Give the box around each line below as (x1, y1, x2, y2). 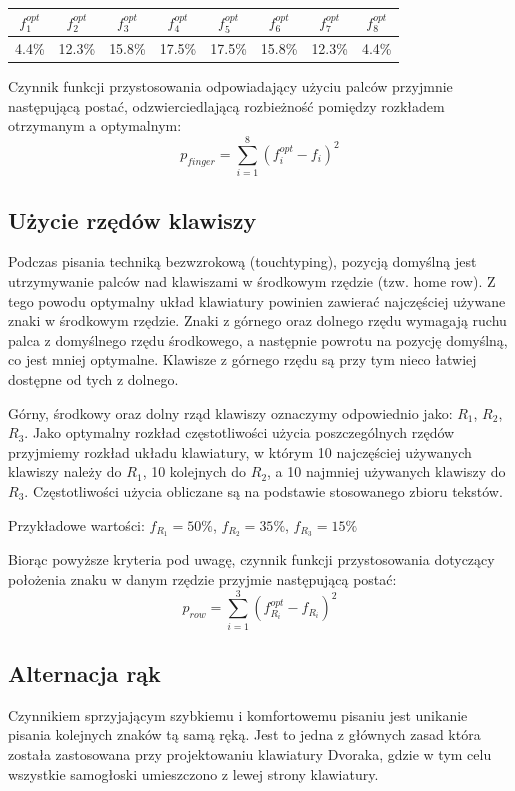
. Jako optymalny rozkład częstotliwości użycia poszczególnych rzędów (24, 422, 455, 443)
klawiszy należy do (8, 461, 122, 482)
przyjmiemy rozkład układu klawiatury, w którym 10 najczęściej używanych (8, 441, 472, 462)
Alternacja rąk (8, 658, 161, 689)
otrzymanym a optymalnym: (8, 115, 182, 136)
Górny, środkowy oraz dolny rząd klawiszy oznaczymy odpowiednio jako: (8, 402, 453, 423)
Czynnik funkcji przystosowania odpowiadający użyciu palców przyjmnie (8, 76, 453, 97)
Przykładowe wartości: (8, 514, 145, 535)
